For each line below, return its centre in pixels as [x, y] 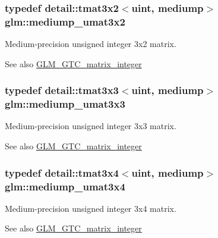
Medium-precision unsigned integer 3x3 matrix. [91, 126]
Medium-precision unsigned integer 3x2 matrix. [91, 44]
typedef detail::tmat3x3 [62, 90]
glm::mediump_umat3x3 [65, 104]
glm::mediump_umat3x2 [65, 21]
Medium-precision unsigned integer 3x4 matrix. [91, 208]
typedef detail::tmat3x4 [62, 172]
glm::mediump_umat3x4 [65, 186]
